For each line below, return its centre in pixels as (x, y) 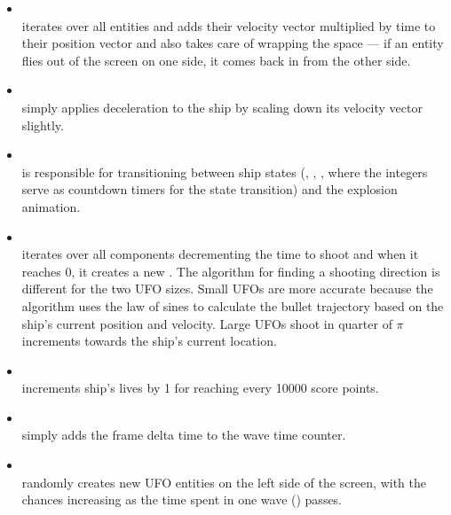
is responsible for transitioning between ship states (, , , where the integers (225, 172)
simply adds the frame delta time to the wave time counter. (184, 435)
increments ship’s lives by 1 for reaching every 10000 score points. (200, 388)
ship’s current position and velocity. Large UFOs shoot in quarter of (207, 323)
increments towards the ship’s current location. (149, 341)
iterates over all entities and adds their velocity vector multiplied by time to (229, 25)
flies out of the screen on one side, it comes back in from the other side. (216, 60)
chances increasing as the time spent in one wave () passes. (182, 499)
